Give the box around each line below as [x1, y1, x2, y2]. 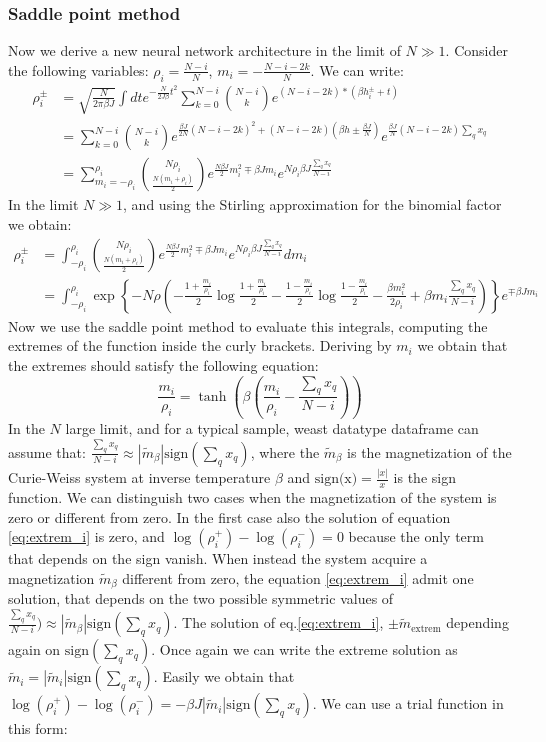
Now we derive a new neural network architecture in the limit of [8, 40, 401, 61]
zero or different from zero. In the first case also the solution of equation [8, 506, 451, 527]
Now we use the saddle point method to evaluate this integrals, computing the [8, 315, 488, 336]
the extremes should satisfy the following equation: [8, 354, 319, 375]
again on [8, 639, 61, 660]
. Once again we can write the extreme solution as [151, 639, 458, 660]
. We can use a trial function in [312, 693, 504, 714]
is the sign [393, 467, 456, 488]
